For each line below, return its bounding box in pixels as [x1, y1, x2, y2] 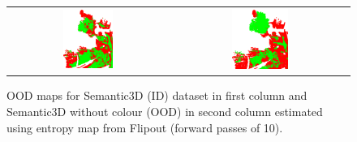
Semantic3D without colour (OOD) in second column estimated [6, 103, 323, 120]
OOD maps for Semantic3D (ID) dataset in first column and [6, 87, 308, 104]
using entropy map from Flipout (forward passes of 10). [6, 118, 283, 136]
